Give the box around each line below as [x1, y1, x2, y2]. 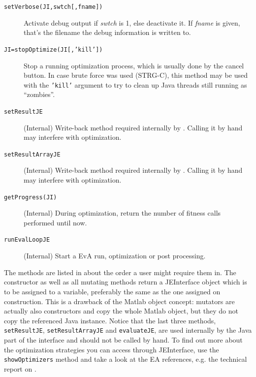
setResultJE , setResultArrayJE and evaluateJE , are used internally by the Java [4, 325, 252, 335]
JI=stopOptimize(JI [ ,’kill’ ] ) [4, 46, 103, 53]
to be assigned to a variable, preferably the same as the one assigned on [4, 286, 221, 296]
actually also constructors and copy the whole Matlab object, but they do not [4, 306, 238, 316]
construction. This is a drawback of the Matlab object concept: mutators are [4, 296, 235, 306]
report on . [4, 363, 36, 374]
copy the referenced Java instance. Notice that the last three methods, [4, 315, 216, 325]
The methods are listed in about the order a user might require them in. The [4, 267, 236, 277]
